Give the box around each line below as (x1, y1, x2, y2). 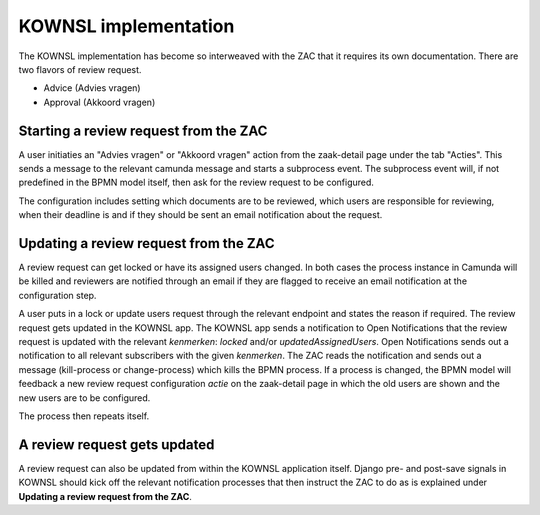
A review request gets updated (18, 436, 215, 453)
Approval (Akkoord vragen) (43, 96, 156, 108)
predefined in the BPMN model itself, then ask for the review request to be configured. (18, 176, 375, 189)
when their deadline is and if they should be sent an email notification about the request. (18, 209, 383, 221)
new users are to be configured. (18, 391, 151, 404)
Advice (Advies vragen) (43, 82, 141, 94)
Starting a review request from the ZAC (18, 122, 268, 139)
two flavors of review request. (18, 63, 142, 75)
